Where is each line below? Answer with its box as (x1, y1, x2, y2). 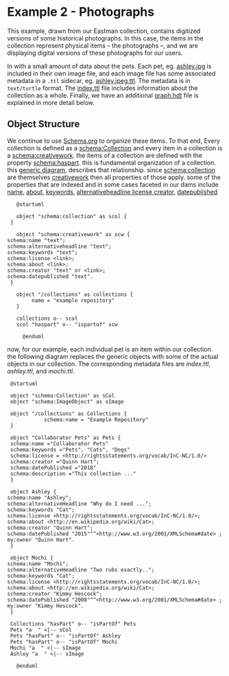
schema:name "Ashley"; (7, 494, 72, 501)
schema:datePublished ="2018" (10, 464, 97, 471)
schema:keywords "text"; (7, 248, 78, 256)
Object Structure (7, 118, 80, 130)
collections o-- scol (16, 315, 78, 322)
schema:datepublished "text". (7, 272, 94, 280)
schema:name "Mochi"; (7, 560, 69, 567)
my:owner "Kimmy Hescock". (7, 602, 84, 609)
